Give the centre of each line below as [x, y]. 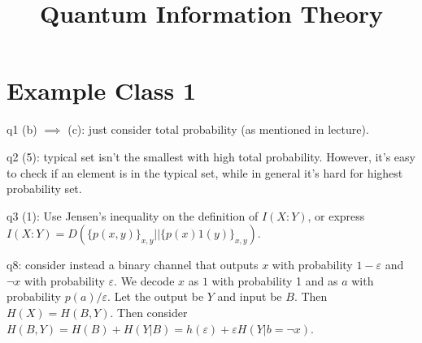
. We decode [144, 280]
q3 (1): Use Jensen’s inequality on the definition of [133, 215]
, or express [336, 215]
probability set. [44, 189]
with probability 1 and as [275, 280]
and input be [250, 296]
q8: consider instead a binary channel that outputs [133, 265]
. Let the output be [156, 296]
